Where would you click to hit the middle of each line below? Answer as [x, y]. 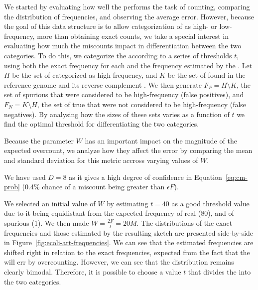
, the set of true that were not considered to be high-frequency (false [142, 104]
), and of [221, 213]
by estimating [128, 203]
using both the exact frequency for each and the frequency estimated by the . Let [128, 65]
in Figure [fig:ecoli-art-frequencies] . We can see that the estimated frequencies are [129, 242]
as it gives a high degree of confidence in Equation [145, 177]
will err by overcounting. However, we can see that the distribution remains [119, 262]
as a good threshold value [210, 203]
